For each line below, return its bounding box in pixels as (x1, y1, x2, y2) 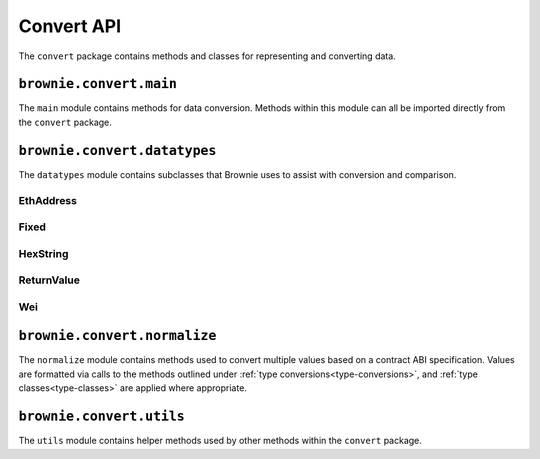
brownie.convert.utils (18, 408, 185, 425)
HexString (18, 246, 69, 260)
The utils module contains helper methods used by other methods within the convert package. (18, 435, 422, 447)
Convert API (18, 15, 122, 37)
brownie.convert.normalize (18, 328, 217, 344)
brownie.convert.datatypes (18, 142, 217, 159)
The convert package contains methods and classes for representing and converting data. (18, 50, 397, 62)
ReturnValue (18, 273, 80, 287)
